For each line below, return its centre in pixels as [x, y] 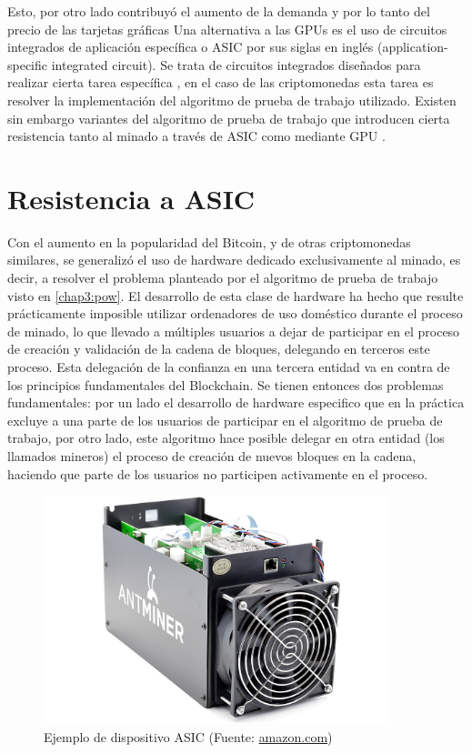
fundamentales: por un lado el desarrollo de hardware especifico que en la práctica [236, 402]
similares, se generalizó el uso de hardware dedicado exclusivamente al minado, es [234, 260]
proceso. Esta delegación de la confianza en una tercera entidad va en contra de [229, 367]
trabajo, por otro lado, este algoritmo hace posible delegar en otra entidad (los [226, 438]
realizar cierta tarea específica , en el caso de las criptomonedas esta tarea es [221, 82]
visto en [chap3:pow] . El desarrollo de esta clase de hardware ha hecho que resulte [236, 295]
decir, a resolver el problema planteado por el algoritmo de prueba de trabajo [223, 278]
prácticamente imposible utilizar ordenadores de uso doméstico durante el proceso [235, 313]
